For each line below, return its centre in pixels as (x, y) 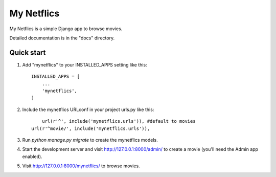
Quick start (28, 52)
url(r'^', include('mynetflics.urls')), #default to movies (119, 121)
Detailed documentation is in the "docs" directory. (62, 38)
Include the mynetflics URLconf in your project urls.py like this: (88, 109)
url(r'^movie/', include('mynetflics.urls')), (91, 128)
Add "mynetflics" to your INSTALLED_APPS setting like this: (85, 64)
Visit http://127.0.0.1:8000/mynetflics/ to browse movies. (81, 166)
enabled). (32, 157)
